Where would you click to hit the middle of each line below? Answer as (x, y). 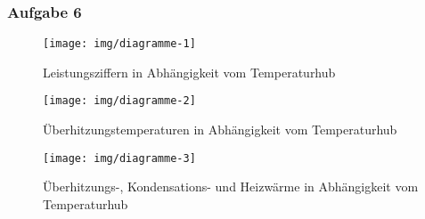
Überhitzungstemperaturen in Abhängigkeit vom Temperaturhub (220, 130)
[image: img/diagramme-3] (119, 158)
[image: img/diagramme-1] (119, 44)
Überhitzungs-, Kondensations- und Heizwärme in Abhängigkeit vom (231, 187)
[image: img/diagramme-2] (119, 101)
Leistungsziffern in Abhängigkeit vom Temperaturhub (189, 72)
